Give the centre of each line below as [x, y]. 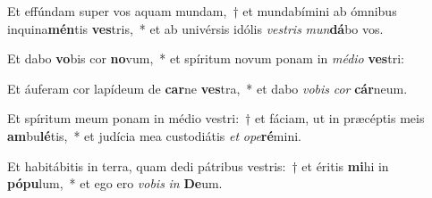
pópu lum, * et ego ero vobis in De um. [115, 183]
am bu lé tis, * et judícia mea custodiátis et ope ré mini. [154, 135]
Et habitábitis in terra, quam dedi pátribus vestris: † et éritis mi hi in [198, 165]
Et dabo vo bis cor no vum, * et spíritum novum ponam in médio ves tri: [206, 58]
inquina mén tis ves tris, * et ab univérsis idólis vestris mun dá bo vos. [195, 28]
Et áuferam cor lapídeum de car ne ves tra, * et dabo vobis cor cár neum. [208, 88]
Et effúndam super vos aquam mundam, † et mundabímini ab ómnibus [202, 11]
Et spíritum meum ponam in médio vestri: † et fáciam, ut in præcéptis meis [216, 118]
